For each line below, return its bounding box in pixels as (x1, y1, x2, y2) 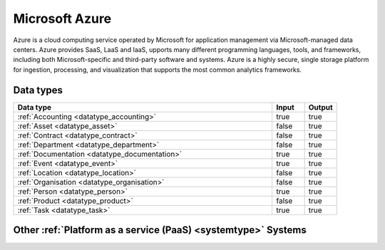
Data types (13, 84, 63, 96)
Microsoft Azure (13, 11, 112, 26)
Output (308, 102, 333, 112)
